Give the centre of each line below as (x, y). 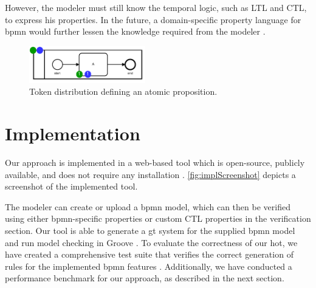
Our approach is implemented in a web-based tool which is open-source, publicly (155, 163)
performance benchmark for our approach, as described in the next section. (145, 278)
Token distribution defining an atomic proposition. (123, 91)
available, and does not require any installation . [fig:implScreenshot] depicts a (150, 174)
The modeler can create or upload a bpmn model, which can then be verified (148, 206)
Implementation (73, 133)
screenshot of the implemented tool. (71, 186)
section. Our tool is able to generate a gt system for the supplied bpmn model (150, 231)
